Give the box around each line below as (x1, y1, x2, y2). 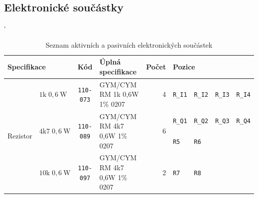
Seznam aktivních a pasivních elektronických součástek (46, 39, 212, 50)
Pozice (173, 62, 195, 72)
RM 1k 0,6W (99, 89, 139, 99)
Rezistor (7, 131, 33, 141)
